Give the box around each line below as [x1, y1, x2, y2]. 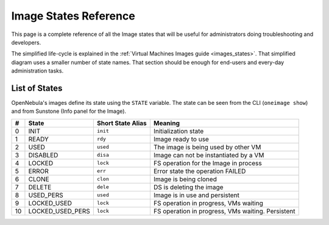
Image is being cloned [153, 174, 218, 183]
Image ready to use [153, 135, 210, 143]
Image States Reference [11, 9, 135, 23]
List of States [11, 83, 63, 93]
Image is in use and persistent [153, 191, 240, 199]
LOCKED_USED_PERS [28, 207, 91, 215]
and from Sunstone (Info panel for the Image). [11, 107, 127, 115]
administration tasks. [11, 67, 64, 74]
